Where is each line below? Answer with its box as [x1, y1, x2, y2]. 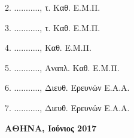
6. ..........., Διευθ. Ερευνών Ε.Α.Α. [5, 81, 130, 94]
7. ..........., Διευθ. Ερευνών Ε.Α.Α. [5, 101, 130, 114]
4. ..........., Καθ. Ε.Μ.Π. [5, 41, 92, 54]
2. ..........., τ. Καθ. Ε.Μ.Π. [5, 1, 100, 13]
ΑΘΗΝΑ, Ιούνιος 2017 [5, 121, 97, 134]
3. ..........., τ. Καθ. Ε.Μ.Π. [5, 21, 100, 33]
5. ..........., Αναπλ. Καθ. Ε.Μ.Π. [5, 61, 120, 73]
